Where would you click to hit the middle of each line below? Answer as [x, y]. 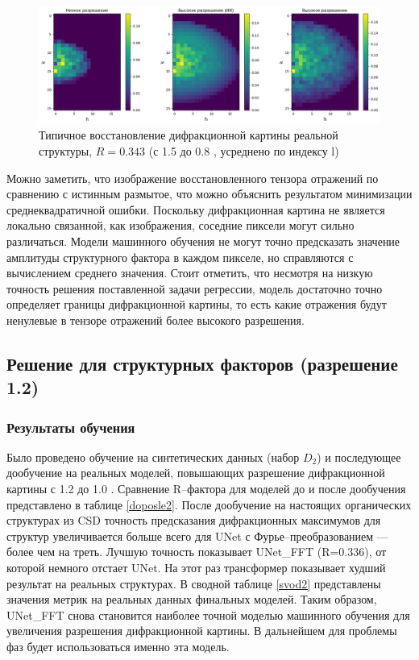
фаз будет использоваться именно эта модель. [118, 646]
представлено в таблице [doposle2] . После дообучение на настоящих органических [209, 504]
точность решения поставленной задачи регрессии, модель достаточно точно [195, 288]
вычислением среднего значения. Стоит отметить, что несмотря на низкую [190, 273]
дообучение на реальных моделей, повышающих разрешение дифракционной [196, 473]
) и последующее [359, 457]
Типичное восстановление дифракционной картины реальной [189, 135]
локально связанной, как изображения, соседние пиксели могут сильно [180, 225]
